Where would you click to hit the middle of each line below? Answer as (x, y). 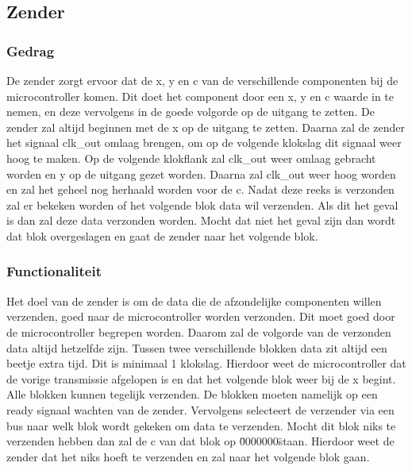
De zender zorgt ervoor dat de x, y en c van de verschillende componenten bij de (202, 80)
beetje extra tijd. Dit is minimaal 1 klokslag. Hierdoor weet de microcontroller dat (206, 363)
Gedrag (31, 50)
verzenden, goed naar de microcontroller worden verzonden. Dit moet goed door (201, 316)
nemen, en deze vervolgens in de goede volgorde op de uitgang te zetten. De (191, 112)
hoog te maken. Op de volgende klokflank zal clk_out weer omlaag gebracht (191, 158)
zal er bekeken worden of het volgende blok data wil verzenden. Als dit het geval (202, 204)
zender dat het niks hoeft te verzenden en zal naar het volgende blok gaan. (188, 456)
